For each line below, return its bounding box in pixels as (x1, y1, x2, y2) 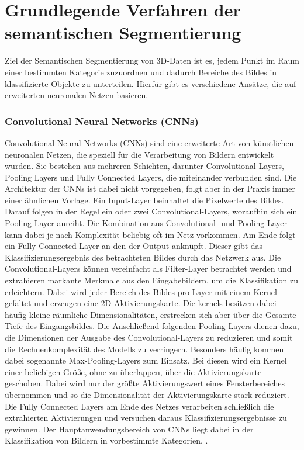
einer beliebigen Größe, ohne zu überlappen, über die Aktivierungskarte (5, 365, 262, 378)
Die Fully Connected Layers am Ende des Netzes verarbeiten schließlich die (5, 400, 274, 412)
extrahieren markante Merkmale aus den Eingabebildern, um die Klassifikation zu (5, 274, 298, 286)
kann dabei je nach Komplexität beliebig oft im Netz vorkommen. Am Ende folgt (5, 228, 296, 240)
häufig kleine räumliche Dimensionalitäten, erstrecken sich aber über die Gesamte (5, 308, 296, 320)
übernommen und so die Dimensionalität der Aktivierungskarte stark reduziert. (5, 388, 289, 400)
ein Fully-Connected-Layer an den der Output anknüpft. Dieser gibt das (5, 240, 263, 252)
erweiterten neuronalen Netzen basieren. (5, 89, 148, 101)
